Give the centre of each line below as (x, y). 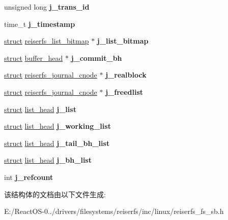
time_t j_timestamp (40, 24)
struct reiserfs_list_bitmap (47, 41)
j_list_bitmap (123, 41)
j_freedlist (124, 91)
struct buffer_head (34, 58)
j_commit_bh (96, 58)
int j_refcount (29, 177)
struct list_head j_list (40, 109)
